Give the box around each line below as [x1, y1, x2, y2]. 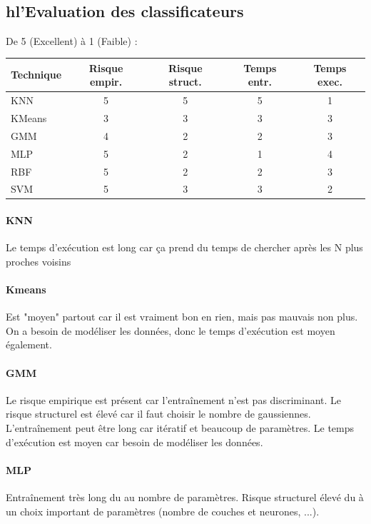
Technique [11, 67, 62, 82]
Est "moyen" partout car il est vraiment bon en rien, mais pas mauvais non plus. [6, 309, 358, 324]
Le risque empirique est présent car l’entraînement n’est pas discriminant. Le [6, 392, 342, 407]
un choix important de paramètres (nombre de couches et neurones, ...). [6, 503, 320, 518]
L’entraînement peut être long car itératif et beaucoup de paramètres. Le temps [6, 420, 355, 435]
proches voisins [6, 253, 71, 268]
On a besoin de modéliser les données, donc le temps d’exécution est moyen [6, 323, 335, 338]
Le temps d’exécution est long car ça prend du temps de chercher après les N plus [6, 240, 363, 255]
